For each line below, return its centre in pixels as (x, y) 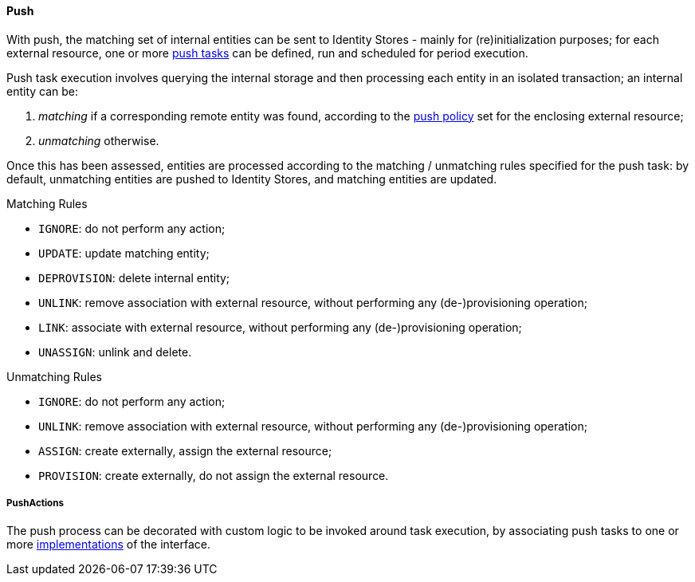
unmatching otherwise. (99, 140)
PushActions (35, 503)
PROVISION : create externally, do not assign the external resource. (214, 475)
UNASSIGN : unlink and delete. (115, 352)
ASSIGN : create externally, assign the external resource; (185, 450)
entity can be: (43, 91)
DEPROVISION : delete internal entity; (134, 277)
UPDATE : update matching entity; (124, 253)
